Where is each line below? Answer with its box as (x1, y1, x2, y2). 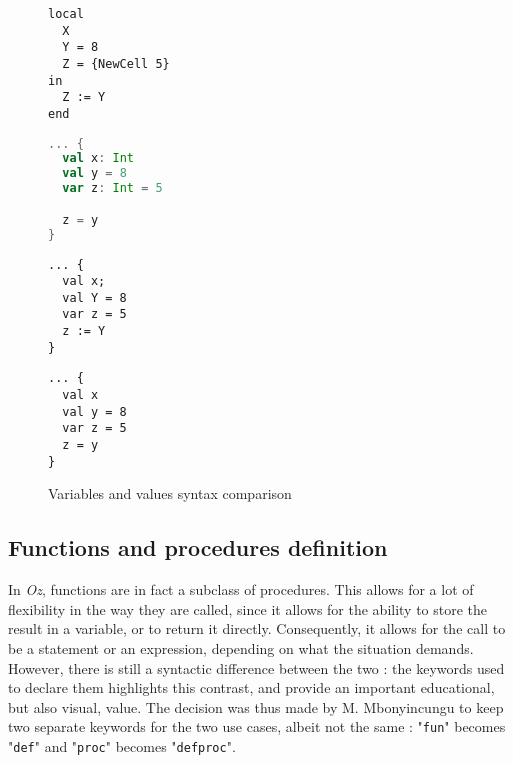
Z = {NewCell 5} (62, 56, 170, 71)
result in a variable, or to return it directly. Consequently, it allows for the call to (8, 618, 506, 639)
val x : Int (62, 151, 134, 166)
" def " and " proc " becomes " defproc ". (8, 735, 236, 756)
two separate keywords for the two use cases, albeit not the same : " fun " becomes (8, 716, 506, 737)
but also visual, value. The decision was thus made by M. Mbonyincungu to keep (8, 696, 504, 717)
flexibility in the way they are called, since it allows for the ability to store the (8, 598, 488, 619)
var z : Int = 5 (62, 181, 163, 196)
